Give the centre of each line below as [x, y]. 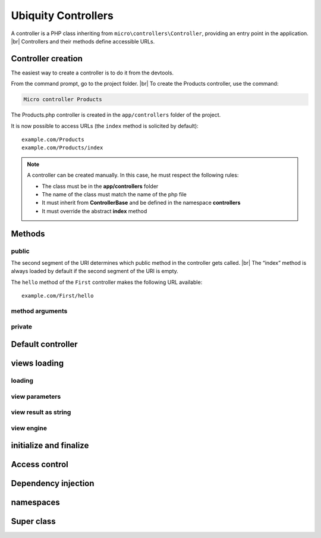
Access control [40, 465]
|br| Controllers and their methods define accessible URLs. [83, 41]
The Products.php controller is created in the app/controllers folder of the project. [116, 115]
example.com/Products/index [62, 148]
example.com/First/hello [58, 296]
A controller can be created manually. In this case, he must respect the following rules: [133, 175]
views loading [37, 363]
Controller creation [47, 59]
